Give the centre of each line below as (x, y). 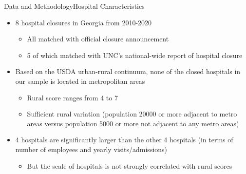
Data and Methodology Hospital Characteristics (74, 6)
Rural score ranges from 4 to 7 (72, 97)
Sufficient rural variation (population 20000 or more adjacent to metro (132, 114)
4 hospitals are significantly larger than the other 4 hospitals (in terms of (124, 140)
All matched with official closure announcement (98, 39)
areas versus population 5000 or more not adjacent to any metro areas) (133, 123)
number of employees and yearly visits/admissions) (91, 149)
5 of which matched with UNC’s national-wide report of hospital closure (135, 55)
